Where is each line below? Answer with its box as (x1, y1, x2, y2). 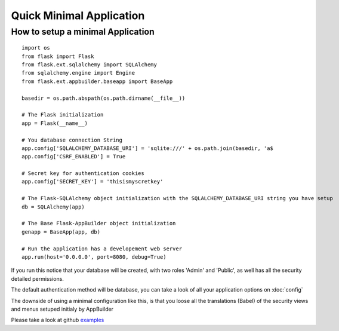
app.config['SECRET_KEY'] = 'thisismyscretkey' (21, 178, 164, 185)
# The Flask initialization (21, 111, 104, 118)
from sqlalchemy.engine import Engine (21, 69, 135, 76)
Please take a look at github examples (11, 317, 104, 324)
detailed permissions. (11, 275, 64, 282)
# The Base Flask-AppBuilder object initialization (21, 220, 176, 227)
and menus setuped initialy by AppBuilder (11, 305, 113, 312)
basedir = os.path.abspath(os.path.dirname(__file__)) (21, 94, 186, 102)
